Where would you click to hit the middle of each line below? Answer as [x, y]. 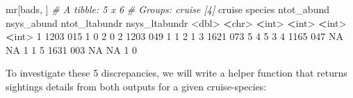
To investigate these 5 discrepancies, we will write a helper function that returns [176, 73]
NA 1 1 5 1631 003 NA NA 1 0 [72, 49]
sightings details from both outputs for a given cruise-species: [136, 86]
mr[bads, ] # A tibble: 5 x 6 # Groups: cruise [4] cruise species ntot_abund [167, 9]
